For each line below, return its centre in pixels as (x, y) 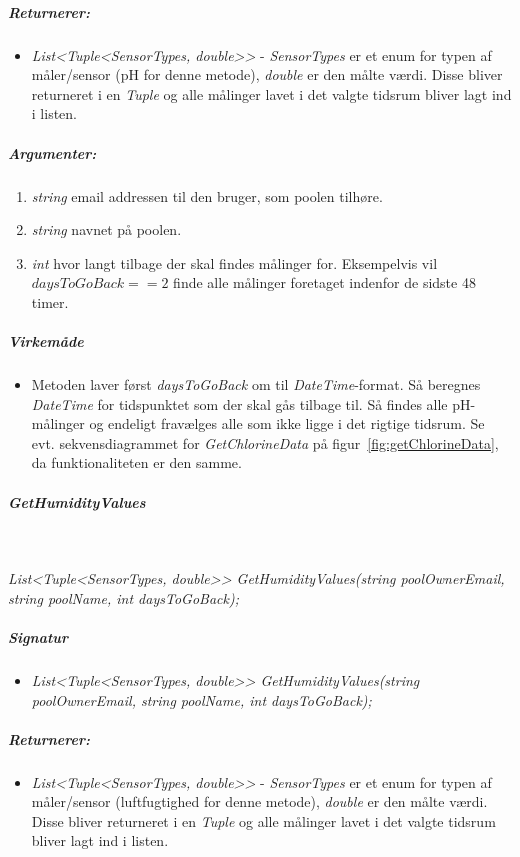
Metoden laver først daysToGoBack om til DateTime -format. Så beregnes (256, 384)
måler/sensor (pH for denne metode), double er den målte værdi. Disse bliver (267, 74)
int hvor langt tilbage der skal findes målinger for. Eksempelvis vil (234, 262)
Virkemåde (46, 341)
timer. (50, 301)
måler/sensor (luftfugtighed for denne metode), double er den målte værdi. (259, 801)
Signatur (38, 636)
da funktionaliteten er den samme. (136, 462)
